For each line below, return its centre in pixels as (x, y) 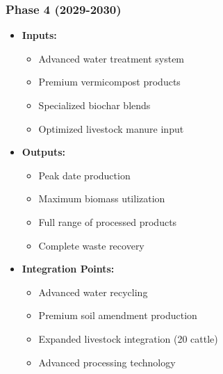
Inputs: (39, 35)
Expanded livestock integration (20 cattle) (128, 338)
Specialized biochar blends (94, 105)
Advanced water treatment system (111, 58)
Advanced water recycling (93, 292)
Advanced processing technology (107, 362)
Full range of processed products (108, 221)
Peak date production (84, 175)
